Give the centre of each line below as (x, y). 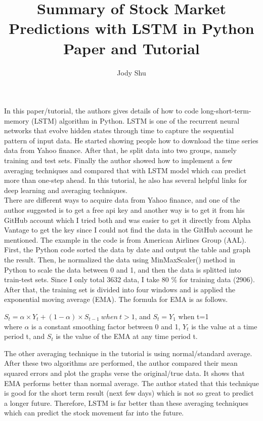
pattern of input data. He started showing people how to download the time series (131, 140)
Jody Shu (131, 72)
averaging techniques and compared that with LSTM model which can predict (125, 170)
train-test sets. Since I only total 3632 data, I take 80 (86, 279)
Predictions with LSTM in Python (131, 28)
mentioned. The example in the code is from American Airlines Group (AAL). (125, 239)
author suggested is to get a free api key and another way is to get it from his (124, 210)
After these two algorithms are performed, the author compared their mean (121, 363)
